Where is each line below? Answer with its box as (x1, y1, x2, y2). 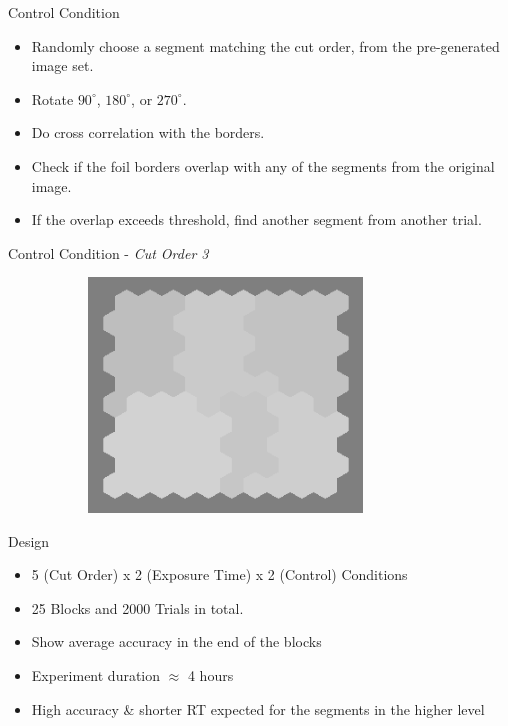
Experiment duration (31, 664, 161, 685)
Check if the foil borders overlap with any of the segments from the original (31, 155, 495, 176)
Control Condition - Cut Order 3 (8, 242, 209, 263)
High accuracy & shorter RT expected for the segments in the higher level (31, 698, 485, 719)
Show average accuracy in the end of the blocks (31, 631, 322, 652)
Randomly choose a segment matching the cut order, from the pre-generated (31, 35, 500, 56)
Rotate (31, 88, 74, 109)
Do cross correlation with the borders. (31, 122, 265, 143)
